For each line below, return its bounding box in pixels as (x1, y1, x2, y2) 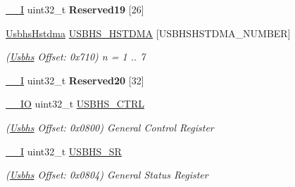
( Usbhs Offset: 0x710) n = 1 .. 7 (6, 49, 146, 64)
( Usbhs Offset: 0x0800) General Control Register (6, 120, 214, 134)
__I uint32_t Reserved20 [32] (6, 72, 144, 87)
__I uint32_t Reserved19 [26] (6, 2, 144, 16)
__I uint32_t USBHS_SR (6, 143, 122, 158)
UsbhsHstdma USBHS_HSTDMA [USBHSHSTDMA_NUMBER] (6, 25, 291, 40)
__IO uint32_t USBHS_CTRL (6, 96, 144, 111)
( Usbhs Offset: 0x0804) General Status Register (6, 167, 208, 182)
